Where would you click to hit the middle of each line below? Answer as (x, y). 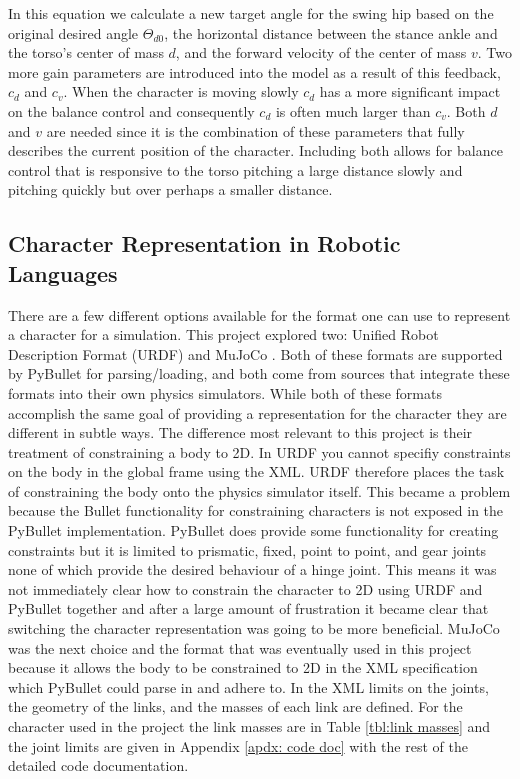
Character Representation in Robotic (204, 243)
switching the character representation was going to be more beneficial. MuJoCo (254, 628)
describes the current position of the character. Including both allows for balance (255, 150)
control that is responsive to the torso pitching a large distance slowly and (235, 169)
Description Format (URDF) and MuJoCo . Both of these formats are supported (255, 353)
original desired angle (73, 32)
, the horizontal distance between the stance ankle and (331, 32)
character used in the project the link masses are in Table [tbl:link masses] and (249, 726)
